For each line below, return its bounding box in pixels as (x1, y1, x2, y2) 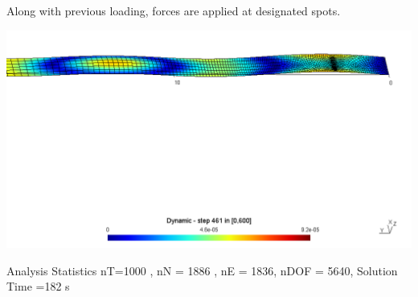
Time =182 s (6, 278, 70, 295)
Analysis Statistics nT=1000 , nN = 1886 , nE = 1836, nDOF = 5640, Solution (6, 262, 398, 278)
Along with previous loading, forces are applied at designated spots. (6, 2, 341, 19)
